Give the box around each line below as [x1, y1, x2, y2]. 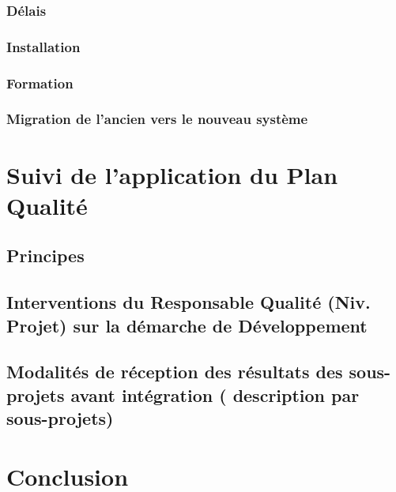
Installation [6, 36, 81, 56]
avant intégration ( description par [70, 382, 360, 407]
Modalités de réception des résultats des [6, 359, 343, 384]
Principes [6, 243, 85, 268]
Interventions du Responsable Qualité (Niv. [6, 290, 371, 314]
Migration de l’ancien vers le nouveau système [6, 109, 308, 129]
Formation [6, 73, 74, 92]
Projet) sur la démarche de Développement [6, 313, 368, 337]
